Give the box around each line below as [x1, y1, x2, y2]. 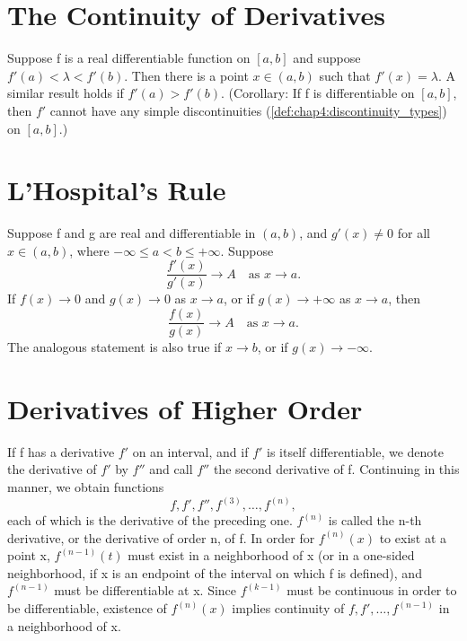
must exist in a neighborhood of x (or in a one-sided [128, 546, 415, 565]
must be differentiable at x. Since [54, 581, 237, 600]
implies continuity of [232, 599, 345, 618]
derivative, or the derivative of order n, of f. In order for [7, 528, 315, 547]
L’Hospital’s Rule [7, 171, 226, 208]
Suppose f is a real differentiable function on [7, 48, 251, 67]
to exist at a [379, 528, 447, 547]
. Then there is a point [124, 66, 249, 84]
